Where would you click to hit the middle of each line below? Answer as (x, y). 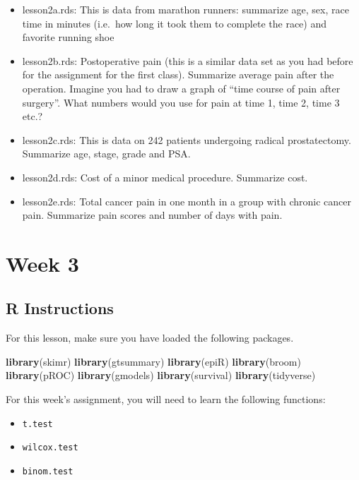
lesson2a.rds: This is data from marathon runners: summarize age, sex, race (186, 9)
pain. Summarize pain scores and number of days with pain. (152, 215)
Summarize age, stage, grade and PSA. (106, 154)
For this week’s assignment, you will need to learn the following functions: (166, 399)
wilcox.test (50, 448)
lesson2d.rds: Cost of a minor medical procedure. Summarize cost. (165, 177)
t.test (37, 424)
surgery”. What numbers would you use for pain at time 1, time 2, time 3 (181, 102)
